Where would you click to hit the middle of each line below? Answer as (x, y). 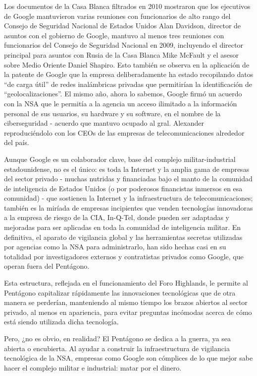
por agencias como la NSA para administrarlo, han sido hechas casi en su (115, 247)
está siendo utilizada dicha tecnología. (61, 322)
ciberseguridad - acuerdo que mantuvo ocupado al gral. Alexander (104, 123)
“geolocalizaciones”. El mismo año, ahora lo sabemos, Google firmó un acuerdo (123, 94)
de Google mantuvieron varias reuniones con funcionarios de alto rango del (117, 16)
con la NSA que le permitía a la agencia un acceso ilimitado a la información (121, 103)
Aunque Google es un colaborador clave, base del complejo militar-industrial (120, 159)
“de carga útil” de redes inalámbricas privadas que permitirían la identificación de (128, 84)
